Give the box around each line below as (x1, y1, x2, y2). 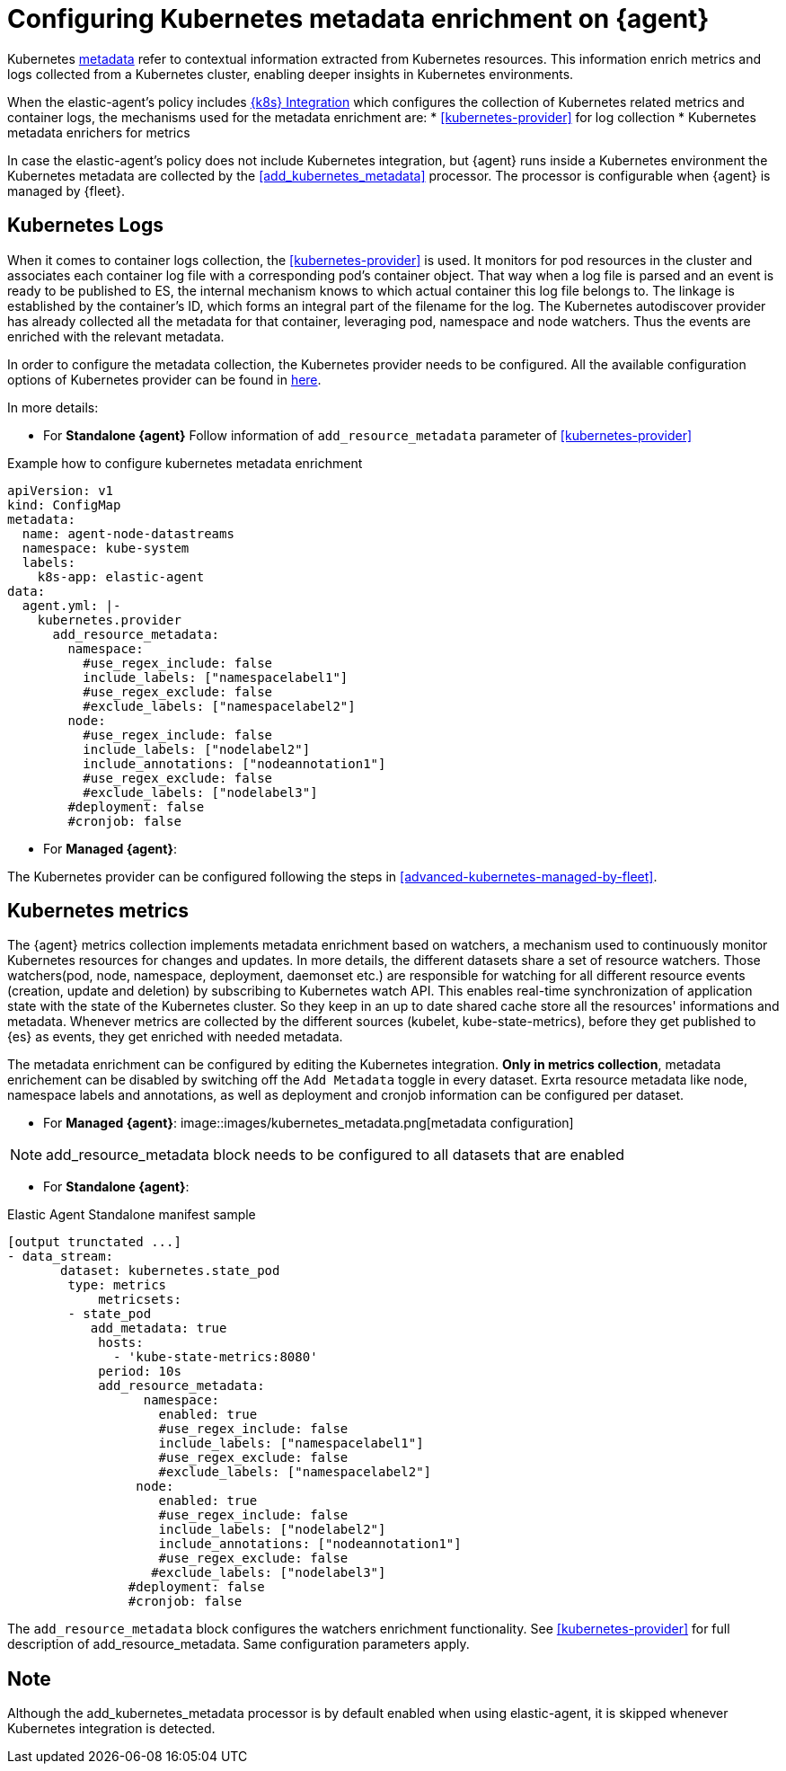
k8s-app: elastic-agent (37, 569, 205, 584)
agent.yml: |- (22, 598, 121, 613)
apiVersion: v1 (7, 483, 114, 498)
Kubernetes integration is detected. (7, 1721, 216, 1737)
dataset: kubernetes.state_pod (60, 1263, 280, 1279)
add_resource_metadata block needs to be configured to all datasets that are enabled (46, 1146, 625, 1164)
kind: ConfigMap (7, 497, 121, 512)
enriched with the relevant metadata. (7, 328, 225, 344)
